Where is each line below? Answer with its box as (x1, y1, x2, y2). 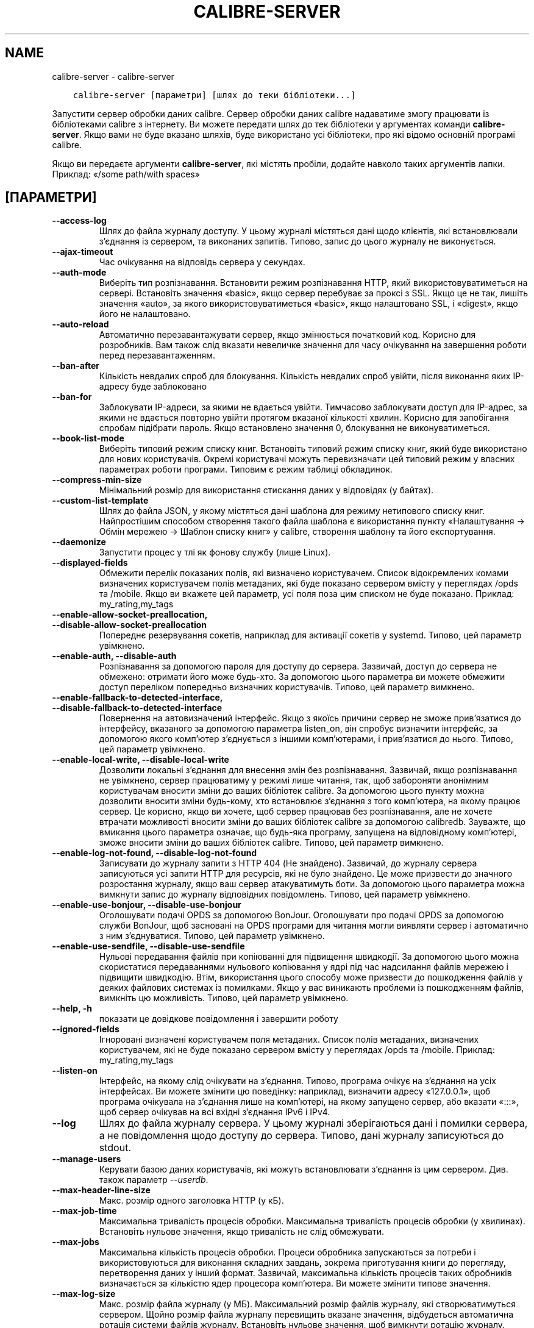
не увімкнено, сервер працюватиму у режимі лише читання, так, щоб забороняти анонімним (99, 775, 489, 786)
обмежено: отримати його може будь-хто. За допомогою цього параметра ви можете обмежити (99, 671, 505, 682)
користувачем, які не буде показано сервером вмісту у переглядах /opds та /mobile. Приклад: (99, 1044, 495, 1055)
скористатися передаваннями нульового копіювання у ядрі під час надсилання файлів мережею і (99, 962, 508, 973)
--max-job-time (52, 1205, 117, 1216)
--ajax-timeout (52, 246, 113, 257)
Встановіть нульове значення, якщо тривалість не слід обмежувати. (99, 1226, 384, 1237)
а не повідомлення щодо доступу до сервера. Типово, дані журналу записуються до (99, 1129, 504, 1142)
